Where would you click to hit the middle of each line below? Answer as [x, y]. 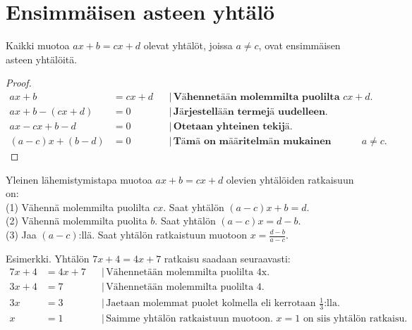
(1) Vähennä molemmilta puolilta [78, 207]
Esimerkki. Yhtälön [48, 258]
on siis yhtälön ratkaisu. [355, 318]
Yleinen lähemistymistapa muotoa [79, 179]
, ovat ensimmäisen [299, 45]
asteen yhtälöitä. [42, 59]
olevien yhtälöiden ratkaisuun [290, 179]
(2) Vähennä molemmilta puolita [77, 221]
